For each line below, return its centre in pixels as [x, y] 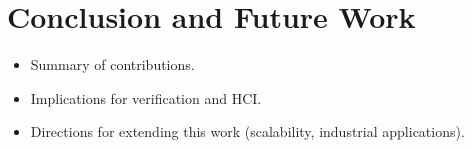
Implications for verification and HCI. [146, 97]
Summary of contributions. [112, 64]
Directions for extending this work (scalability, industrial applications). [247, 131]
